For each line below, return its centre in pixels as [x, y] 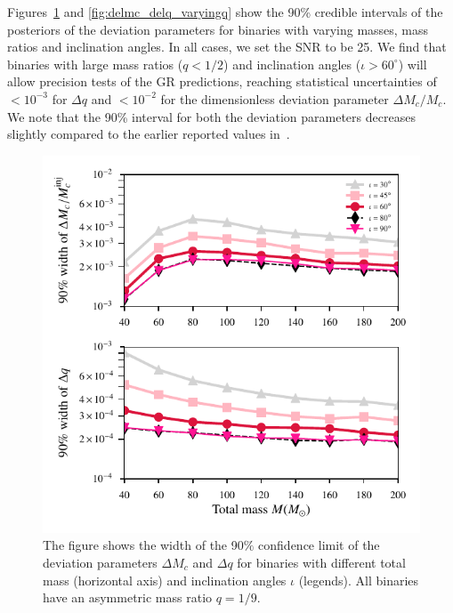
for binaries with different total [321, 562]
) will [413, 64]
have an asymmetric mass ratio [128, 597]
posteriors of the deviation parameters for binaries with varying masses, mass [218, 29]
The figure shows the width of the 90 [143, 545]
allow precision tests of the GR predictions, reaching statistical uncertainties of [222, 81]
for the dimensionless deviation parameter [275, 98]
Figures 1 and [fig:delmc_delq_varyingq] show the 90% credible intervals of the [225, 12]
